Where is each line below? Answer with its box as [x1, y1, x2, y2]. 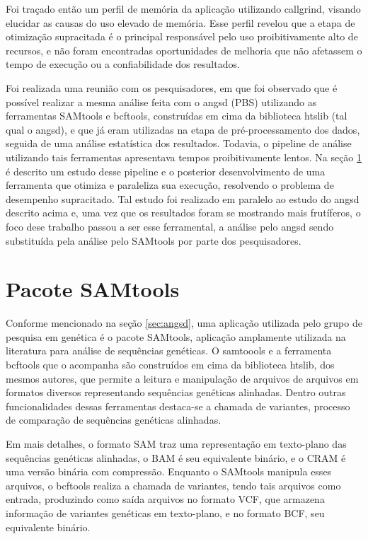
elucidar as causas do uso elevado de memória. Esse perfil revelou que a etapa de [6, 15, 355, 30]
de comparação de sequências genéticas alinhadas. [6, 412, 222, 427]
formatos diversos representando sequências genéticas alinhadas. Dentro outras [6, 385, 346, 400]
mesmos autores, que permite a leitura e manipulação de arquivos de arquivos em [6, 371, 359, 386]
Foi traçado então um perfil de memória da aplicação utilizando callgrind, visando [6, 1, 361, 16]
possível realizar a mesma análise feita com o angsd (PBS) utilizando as [6, 94, 317, 109]
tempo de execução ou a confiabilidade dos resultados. [6, 57, 240, 71]
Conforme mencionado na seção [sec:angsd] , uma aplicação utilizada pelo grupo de [6, 315, 362, 330]
